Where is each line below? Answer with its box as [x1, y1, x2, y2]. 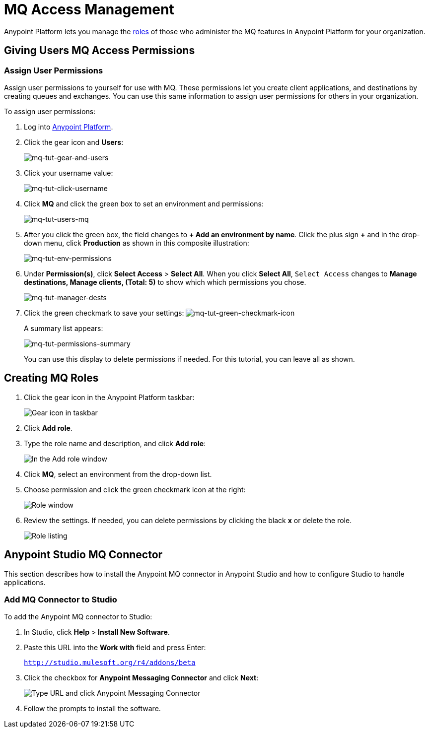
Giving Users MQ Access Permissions [4, 44, 195, 57]
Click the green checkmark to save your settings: [24, 308, 184, 317]
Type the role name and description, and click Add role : [24, 439, 206, 448]
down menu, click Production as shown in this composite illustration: [24, 238, 249, 247]
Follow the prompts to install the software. [24, 704, 161, 713]
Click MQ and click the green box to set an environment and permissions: [24, 199, 264, 208]
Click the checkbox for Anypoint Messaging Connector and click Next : [24, 673, 259, 682]
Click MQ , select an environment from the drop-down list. [24, 469, 212, 478]
